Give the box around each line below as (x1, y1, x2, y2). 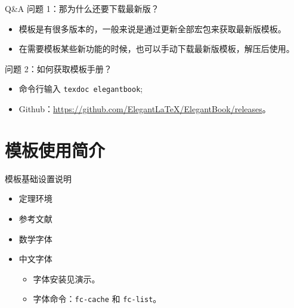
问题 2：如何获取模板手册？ (5, 62, 112, 75)
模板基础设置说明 (5, 172, 72, 184)
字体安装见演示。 (33, 272, 100, 285)
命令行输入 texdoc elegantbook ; (18, 82, 143, 95)
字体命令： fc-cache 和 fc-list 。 (33, 292, 162, 305)
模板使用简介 (5, 137, 106, 162)
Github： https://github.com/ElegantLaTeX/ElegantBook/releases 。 (18, 103, 271, 115)
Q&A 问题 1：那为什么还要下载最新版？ (5, 2, 159, 14)
